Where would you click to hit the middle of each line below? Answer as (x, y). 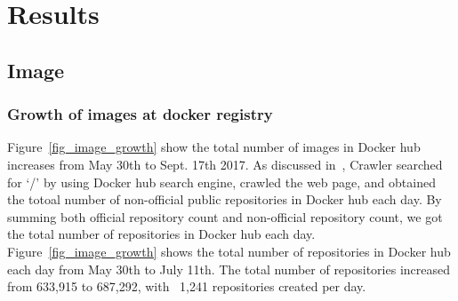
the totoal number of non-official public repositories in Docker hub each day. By (225, 199)
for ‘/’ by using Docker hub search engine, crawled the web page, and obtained (221, 182)
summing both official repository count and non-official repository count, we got (225, 216)
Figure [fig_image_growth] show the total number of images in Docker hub (214, 147)
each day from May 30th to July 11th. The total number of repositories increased (229, 269)
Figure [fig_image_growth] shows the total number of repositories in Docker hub (229, 251)
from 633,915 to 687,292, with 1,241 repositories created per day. (187, 286)
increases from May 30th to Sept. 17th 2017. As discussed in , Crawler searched (225, 164)
